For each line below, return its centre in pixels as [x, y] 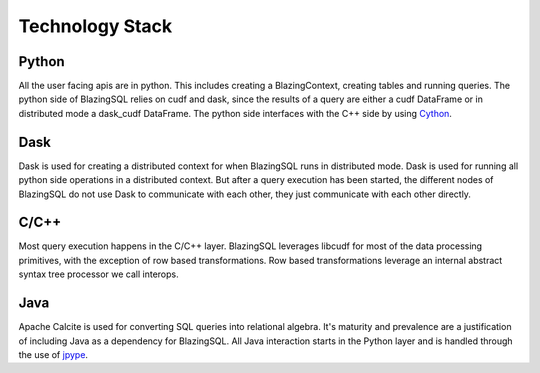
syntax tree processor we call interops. [98, 274]
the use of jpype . [53, 354]
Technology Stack [95, 26]
